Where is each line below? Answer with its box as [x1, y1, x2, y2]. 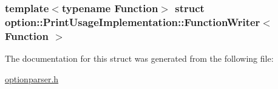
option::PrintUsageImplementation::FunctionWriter [5, 14, 260, 29]
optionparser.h [5, 72, 59, 85]
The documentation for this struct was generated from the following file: [5, 52, 274, 65]
